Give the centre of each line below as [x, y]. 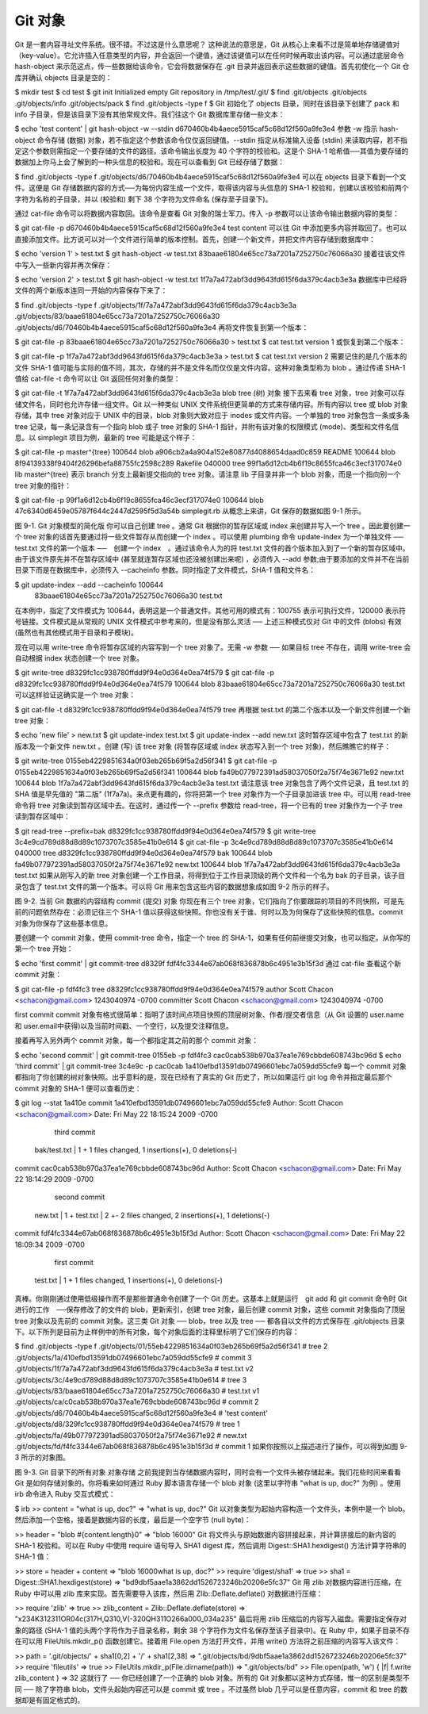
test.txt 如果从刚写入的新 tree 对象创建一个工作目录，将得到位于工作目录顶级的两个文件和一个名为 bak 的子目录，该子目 [210, 876]
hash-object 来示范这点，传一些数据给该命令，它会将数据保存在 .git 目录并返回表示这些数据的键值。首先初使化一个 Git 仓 [212, 67]
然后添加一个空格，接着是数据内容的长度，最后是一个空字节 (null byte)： [133, 1520]
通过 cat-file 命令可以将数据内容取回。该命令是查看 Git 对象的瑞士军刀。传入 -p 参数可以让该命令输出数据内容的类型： [207, 213]
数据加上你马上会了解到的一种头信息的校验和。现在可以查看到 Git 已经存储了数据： [150, 162]
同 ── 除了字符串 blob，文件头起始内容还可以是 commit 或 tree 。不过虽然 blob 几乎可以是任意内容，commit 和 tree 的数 [211, 1689]
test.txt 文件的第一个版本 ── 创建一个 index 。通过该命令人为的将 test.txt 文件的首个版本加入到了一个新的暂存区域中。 [212, 548]
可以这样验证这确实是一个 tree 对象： [75, 695]
